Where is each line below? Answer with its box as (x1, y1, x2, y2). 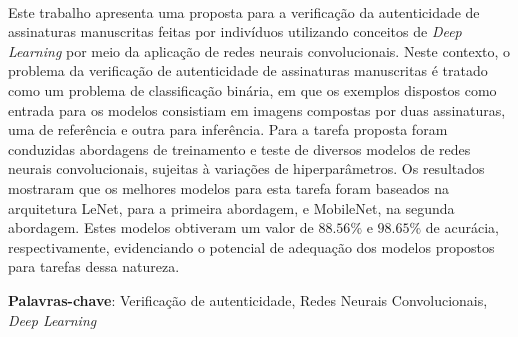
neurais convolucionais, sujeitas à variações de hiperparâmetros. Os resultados (8, 158, 485, 179)
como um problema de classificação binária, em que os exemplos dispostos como (8, 79, 497, 100)
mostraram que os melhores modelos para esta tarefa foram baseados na (8, 177, 449, 198)
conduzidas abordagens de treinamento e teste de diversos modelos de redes (8, 138, 471, 159)
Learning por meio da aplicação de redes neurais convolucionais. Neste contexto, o (8, 40, 511, 61)
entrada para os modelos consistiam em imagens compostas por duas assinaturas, (8, 99, 506, 120)
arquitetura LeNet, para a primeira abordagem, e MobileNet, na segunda (8, 197, 455, 218)
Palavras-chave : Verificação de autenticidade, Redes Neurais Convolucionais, (8, 289, 488, 310)
